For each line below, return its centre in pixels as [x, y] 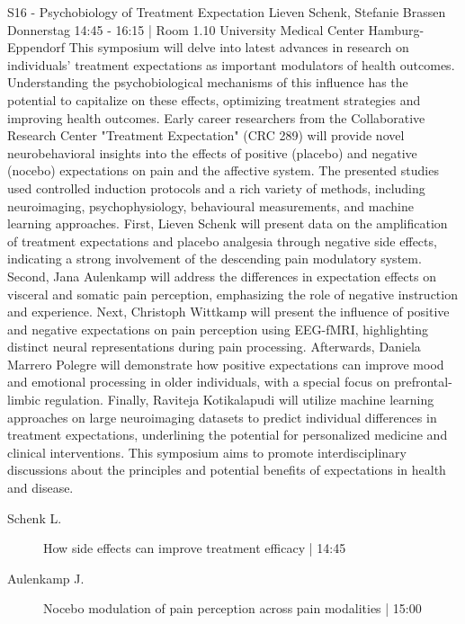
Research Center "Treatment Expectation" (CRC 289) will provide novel [206, 135]
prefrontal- [423, 382]
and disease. [40, 488]
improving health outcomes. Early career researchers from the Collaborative [216, 117]
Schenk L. [35, 517]
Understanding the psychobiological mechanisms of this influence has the [208, 82]
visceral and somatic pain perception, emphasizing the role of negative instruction [232, 294]
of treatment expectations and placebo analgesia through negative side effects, [222, 241]
